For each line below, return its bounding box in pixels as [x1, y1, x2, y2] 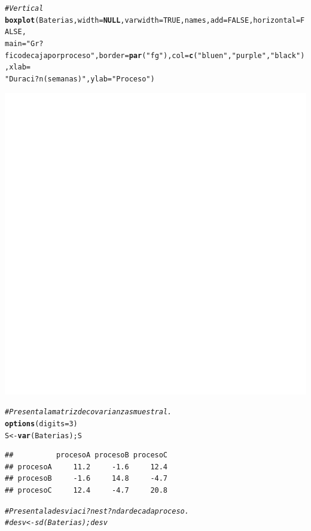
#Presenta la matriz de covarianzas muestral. [5, 408, 172, 417]
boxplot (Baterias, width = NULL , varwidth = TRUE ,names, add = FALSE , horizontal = [5, 16, 301, 25]
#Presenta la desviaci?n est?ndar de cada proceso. [5, 506, 189, 515]
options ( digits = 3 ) [5, 419, 78, 428]
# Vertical [5, 4, 44, 13]
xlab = [9, 63, 31, 72]
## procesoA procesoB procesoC [5, 451, 168, 460]
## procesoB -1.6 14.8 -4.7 [5, 474, 168, 483]
